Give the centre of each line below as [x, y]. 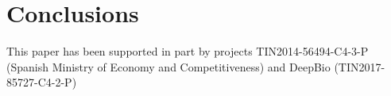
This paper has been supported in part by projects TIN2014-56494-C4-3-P [188, 51]
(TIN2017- [360, 66]
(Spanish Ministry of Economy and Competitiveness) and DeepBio [168, 66]
